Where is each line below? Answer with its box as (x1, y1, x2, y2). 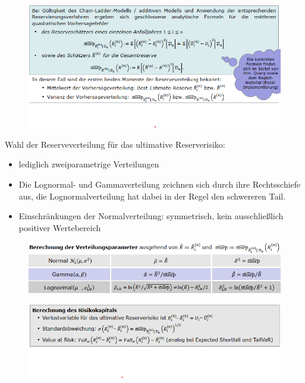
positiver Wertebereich (18, 221, 101, 233)
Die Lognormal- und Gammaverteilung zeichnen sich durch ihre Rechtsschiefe (18, 178, 301, 190)
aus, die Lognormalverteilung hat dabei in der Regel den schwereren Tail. (18, 189, 286, 202)
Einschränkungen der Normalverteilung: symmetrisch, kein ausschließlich (18, 210, 284, 222)
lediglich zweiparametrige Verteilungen (18, 158, 159, 170)
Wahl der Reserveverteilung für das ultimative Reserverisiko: (5, 138, 225, 150)
